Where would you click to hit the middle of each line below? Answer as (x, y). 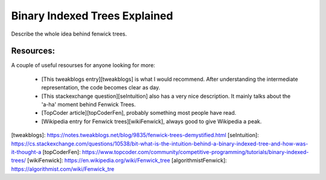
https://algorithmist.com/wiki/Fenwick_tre (63, 169)
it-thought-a (26, 152)
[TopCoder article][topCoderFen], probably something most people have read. (139, 113)
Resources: (33, 51)
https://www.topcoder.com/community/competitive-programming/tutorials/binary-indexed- (195, 152)
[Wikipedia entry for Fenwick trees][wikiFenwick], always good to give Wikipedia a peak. (152, 121)
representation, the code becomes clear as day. (101, 88)
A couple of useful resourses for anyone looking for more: (83, 65)
